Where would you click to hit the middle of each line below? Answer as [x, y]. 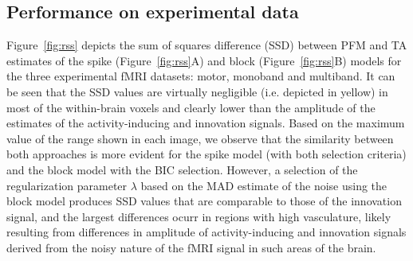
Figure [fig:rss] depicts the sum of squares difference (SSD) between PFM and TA [207, 45]
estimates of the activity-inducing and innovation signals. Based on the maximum [206, 123]
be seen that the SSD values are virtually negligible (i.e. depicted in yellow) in [197, 91]
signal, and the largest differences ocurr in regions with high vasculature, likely [199, 216]
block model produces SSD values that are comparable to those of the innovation [204, 201]
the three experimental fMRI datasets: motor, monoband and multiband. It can [201, 76]
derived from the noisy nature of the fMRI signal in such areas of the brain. [191, 247]
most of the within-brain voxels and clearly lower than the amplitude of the [191, 107]
